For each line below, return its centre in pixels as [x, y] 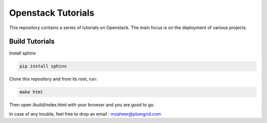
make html [31, 92]
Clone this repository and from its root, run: [53, 79]
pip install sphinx [43, 66]
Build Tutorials [32, 42]
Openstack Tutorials [52, 13]
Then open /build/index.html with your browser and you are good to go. [82, 105]
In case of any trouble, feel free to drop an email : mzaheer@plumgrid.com [85, 114]
